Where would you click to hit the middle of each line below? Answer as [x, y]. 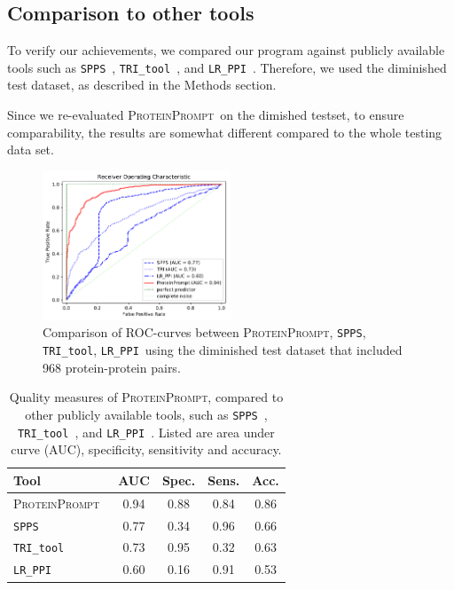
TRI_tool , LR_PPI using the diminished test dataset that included [223, 350]
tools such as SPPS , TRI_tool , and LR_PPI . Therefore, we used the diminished [227, 67]
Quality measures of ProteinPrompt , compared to [146, 397]
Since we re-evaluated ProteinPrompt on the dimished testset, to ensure [206, 115]
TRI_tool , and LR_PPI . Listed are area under [146, 432]
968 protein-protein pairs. [112, 367]
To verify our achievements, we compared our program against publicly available [226, 50]
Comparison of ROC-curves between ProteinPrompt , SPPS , [204, 332]
